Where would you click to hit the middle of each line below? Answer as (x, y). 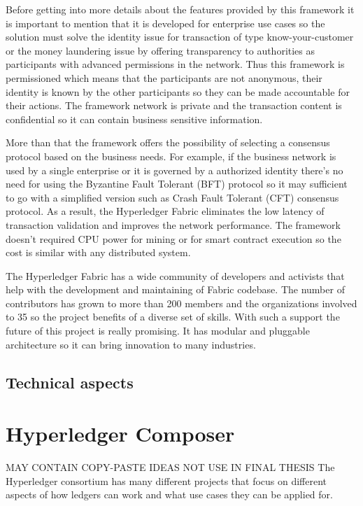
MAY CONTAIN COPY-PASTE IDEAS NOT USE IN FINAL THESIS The (170, 467)
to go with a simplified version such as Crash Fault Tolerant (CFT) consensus (172, 197)
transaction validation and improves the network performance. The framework (173, 224)
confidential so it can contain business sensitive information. (134, 119)
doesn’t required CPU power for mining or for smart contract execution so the (173, 238)
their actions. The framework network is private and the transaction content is (174, 105)
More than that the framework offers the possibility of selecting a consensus (168, 142)
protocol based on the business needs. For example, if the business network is (171, 156)
